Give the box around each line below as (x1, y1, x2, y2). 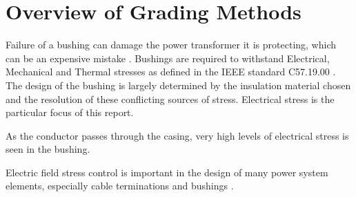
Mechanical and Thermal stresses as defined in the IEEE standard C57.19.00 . (6, 64, 336, 79)
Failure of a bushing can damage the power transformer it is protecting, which (6, 37, 337, 52)
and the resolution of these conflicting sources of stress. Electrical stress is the (6, 91, 335, 106)
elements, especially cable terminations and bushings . (6, 178, 234, 193)
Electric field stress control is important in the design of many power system (6, 165, 328, 179)
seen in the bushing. (6, 142, 90, 156)
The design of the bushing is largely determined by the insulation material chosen (6, 77, 351, 92)
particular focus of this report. (6, 105, 134, 120)
